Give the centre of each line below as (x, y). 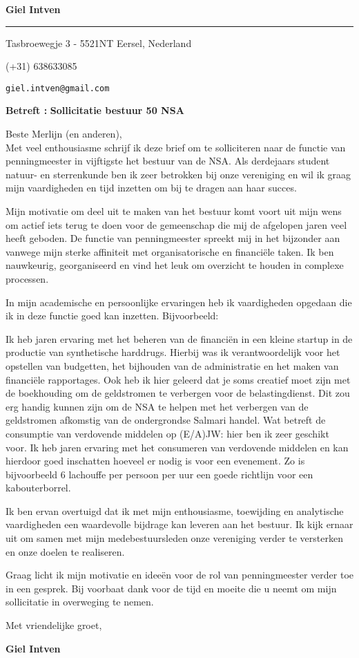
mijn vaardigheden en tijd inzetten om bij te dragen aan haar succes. (151, 188)
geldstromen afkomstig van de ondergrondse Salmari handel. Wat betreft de (166, 420)
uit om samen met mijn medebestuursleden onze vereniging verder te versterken (174, 538)
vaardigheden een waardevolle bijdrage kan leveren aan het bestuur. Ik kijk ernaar (179, 524)
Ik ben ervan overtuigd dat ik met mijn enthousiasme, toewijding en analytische (175, 510)
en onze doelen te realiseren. (65, 551)
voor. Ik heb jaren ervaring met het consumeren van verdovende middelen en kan (177, 447)
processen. (27, 278)
